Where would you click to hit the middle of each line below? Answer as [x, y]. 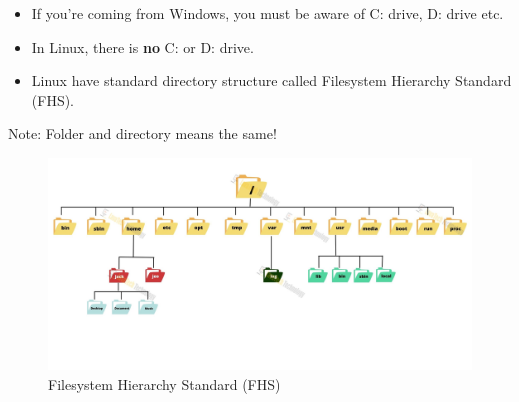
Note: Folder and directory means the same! [142, 133]
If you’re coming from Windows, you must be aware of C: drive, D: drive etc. [267, 13]
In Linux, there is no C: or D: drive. [142, 46]
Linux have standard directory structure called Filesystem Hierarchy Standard [271, 80]
